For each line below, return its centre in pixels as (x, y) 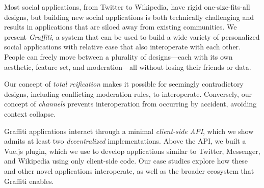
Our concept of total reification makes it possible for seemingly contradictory (124, 84)
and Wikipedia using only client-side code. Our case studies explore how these (126, 161)
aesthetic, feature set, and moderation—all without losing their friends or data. (128, 66)
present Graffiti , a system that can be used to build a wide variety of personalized (132, 36)
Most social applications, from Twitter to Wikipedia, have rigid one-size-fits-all (127, 7)
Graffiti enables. (29, 181)
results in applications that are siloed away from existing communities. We (121, 27)
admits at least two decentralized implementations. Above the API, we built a (125, 141)
